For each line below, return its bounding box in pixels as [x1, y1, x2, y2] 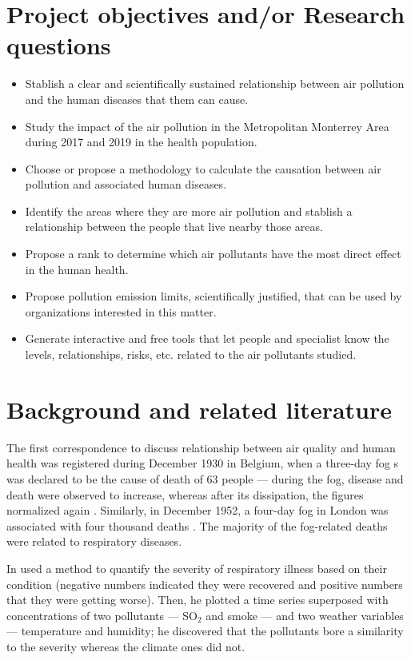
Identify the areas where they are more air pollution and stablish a [25, 202, 353, 219]
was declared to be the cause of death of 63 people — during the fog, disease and [6, 470, 404, 487]
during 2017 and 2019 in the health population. [25, 133, 257, 150]
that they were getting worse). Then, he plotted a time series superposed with [6, 591, 389, 608]
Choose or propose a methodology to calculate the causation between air [25, 160, 381, 177]
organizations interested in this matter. [25, 303, 217, 320]
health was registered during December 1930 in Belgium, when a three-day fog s [6, 455, 398, 471]
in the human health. [25, 260, 129, 277]
